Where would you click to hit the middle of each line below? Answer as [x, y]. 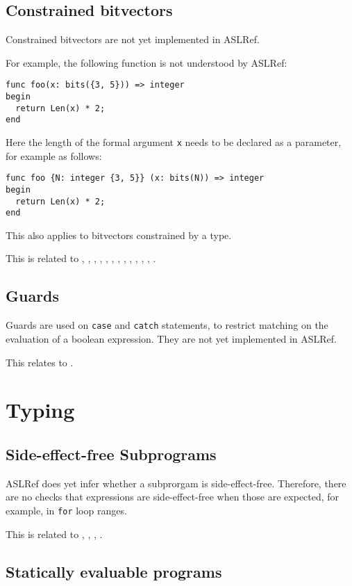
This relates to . [40, 362]
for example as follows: [54, 155]
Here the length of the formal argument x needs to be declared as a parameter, [174, 142]
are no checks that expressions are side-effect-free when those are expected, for [173, 497]
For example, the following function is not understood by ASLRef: [146, 62]
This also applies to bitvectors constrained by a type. [119, 235]
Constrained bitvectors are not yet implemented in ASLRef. [133, 39]
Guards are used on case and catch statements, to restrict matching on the [167, 325]
